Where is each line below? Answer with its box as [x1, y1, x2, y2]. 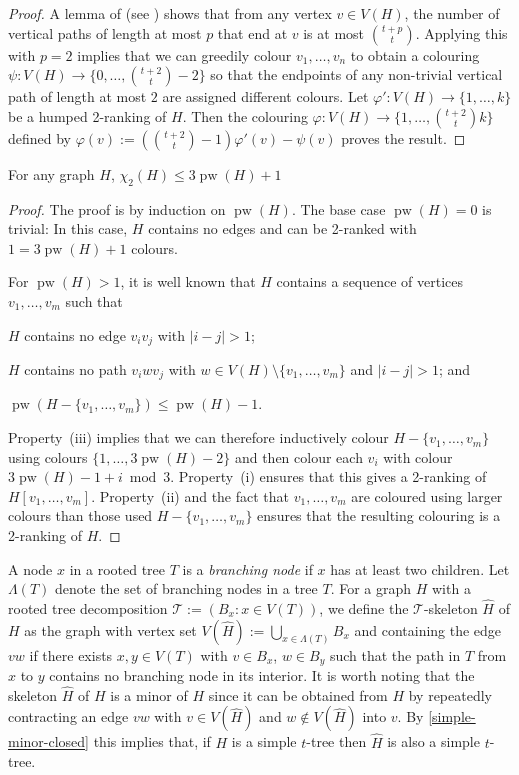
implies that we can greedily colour [77, 44, 292, 65]
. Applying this [415, 22, 508, 43]
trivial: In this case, [8, 218, 128, 239]
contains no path [24, 359, 127, 379]
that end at [217, 22, 288, 43]
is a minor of [110, 684, 188, 705]
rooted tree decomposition [8, 598, 168, 619]
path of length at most [8, 86, 147, 107]
